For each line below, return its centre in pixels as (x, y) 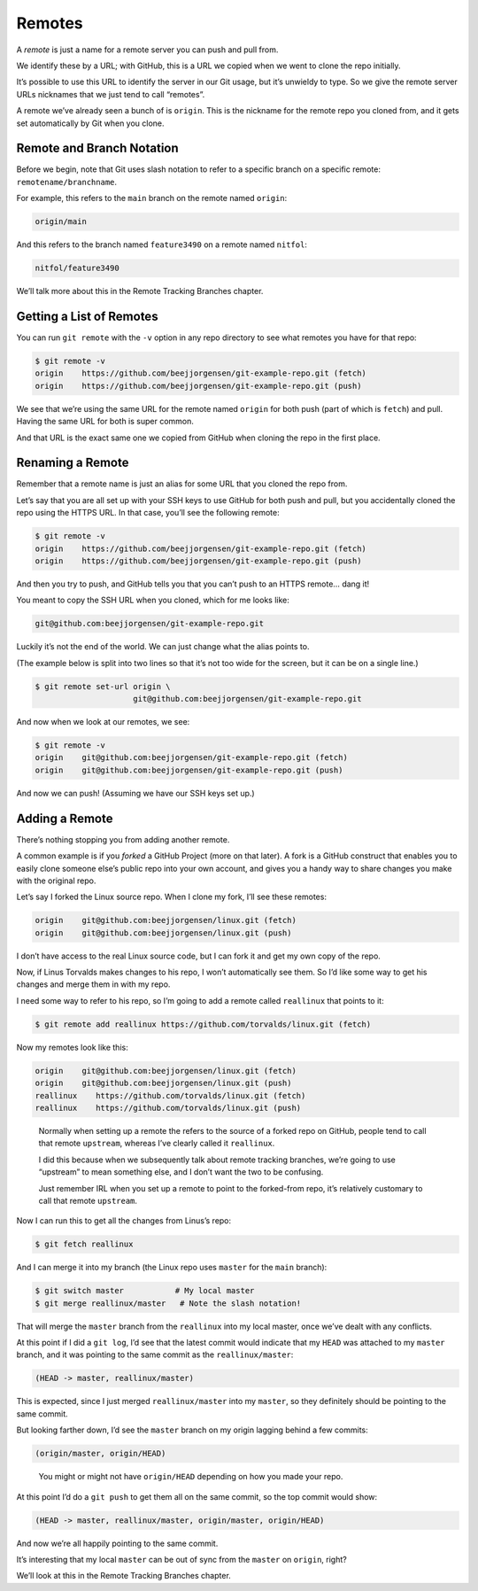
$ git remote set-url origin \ (103, 686)
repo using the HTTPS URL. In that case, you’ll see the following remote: (148, 513)
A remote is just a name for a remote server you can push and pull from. (147, 50)
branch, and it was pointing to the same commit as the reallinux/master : (155, 1354)
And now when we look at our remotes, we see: (103, 722)
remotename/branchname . (67, 182)
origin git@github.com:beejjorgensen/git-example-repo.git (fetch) (192, 758)
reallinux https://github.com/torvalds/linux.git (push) (168, 1108)
